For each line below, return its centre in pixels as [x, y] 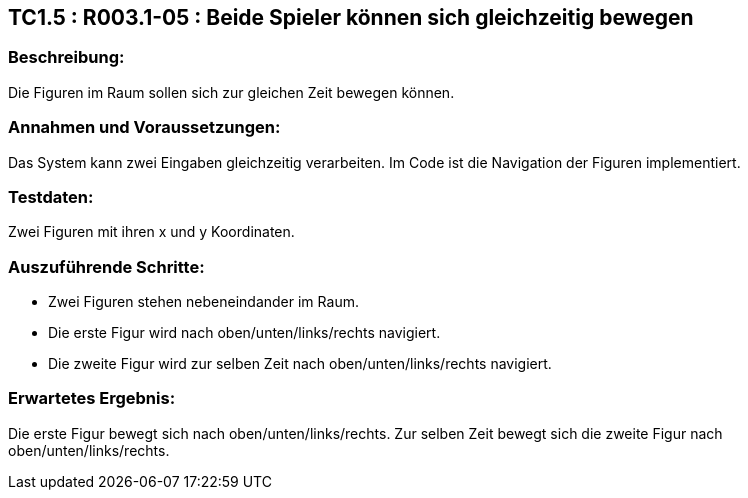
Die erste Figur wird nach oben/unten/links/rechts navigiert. [244, 333]
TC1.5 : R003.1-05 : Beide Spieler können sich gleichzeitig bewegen [351, 17]
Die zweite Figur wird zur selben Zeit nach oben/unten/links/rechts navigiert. [300, 364]
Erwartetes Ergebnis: [92, 398]
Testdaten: [51, 196]
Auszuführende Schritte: [106, 266]
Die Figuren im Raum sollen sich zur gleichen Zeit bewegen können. [231, 92]
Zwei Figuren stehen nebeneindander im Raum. [203, 302]
